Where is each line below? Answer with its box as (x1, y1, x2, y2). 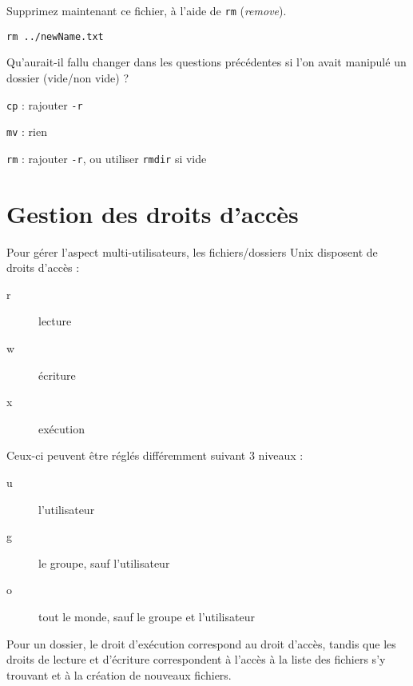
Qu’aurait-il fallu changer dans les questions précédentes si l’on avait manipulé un (6, 54, 407, 70)
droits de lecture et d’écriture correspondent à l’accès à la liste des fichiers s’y (6, 651, 386, 668)
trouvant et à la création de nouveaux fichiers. (6, 666, 232, 683)
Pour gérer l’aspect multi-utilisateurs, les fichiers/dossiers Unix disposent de (6, 243, 378, 260)
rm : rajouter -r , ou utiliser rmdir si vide (6, 150, 207, 166)
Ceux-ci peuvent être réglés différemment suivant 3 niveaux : (6, 447, 304, 464)
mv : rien (6, 123, 47, 140)
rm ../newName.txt (6, 30, 104, 42)
